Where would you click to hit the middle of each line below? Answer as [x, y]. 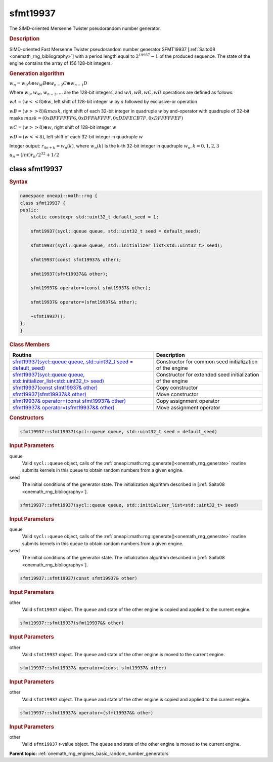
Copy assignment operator [188, 401]
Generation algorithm [37, 73]
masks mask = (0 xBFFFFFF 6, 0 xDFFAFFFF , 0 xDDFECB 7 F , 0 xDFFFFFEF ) [96, 118]
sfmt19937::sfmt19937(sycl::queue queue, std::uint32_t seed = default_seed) [119, 432]
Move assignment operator [188, 407]
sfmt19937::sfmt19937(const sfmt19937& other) [79, 578]
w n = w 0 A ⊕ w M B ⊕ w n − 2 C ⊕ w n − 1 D [49, 84]
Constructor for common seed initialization [207, 361]
